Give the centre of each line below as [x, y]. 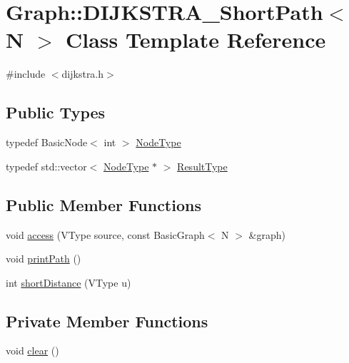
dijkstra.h [83, 74]
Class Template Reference [196, 40]
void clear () [32, 351]
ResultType [202, 166]
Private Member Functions [107, 321]
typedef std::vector [46, 166]
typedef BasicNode [47, 142]
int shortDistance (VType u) [69, 282]
